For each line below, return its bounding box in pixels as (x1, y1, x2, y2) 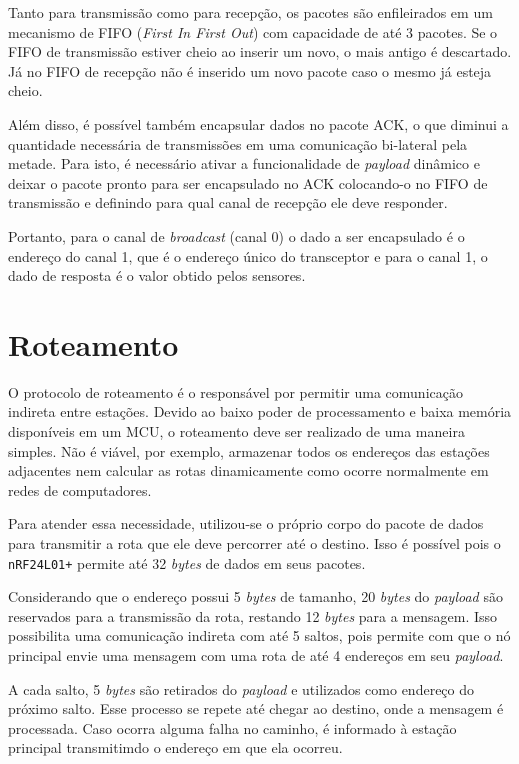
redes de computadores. (8, 479, 152, 500)
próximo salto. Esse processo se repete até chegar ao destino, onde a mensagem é (8, 698, 504, 719)
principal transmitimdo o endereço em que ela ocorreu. (8, 737, 343, 758)
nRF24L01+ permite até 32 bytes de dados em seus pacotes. (8, 552, 366, 573)
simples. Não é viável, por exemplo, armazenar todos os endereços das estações (8, 440, 490, 461)
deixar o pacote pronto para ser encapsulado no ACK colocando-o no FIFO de (8, 172, 488, 193)
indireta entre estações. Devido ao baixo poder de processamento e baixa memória (8, 401, 512, 422)
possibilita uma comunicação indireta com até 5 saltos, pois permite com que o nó (8, 625, 511, 646)
